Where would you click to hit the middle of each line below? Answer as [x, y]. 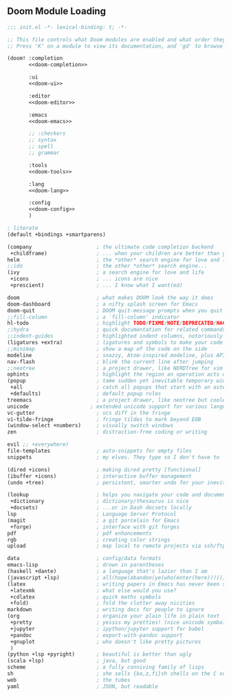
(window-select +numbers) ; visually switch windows [90, 426]
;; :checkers [47, 133]
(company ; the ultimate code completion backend [110, 247]
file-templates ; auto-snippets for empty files [100, 451]
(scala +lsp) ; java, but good [77, 661]
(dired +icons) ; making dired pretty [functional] [104, 470]
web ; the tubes [69, 680]
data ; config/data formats [84, 559]
